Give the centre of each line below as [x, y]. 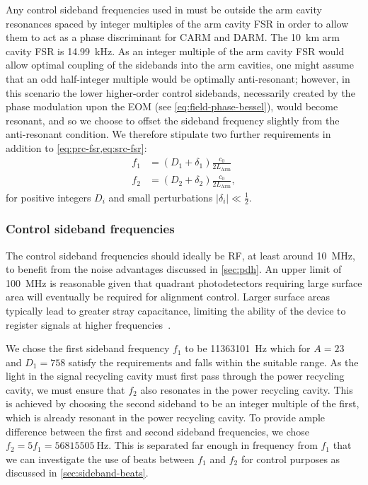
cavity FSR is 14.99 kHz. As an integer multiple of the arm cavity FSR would [175, 51]
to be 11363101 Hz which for [248, 348]
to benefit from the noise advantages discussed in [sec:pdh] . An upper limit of [174, 269]
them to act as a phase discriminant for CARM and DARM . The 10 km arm [173, 37]
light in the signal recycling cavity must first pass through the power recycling [175, 376]
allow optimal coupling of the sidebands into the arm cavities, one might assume [180, 65]
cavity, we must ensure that [65, 389]
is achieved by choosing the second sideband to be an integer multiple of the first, [183, 403]
